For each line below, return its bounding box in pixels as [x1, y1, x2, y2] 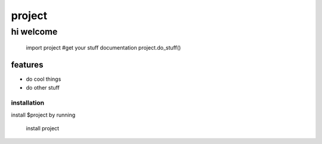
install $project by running [11, 111, 76, 118]
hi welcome [11, 26, 58, 37]
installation [11, 99, 45, 107]
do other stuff [26, 84, 60, 91]
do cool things [26, 75, 61, 83]
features [11, 60, 44, 70]
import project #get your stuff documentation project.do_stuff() [26, 44, 181, 51]
